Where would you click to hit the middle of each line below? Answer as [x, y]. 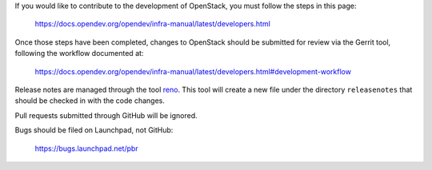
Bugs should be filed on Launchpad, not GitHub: [94, 130]
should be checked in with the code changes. [90, 101]
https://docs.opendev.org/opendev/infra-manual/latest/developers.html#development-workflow [193, 71]
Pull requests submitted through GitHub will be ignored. [106, 115]
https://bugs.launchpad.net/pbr [87, 148]
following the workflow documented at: [79, 53]
